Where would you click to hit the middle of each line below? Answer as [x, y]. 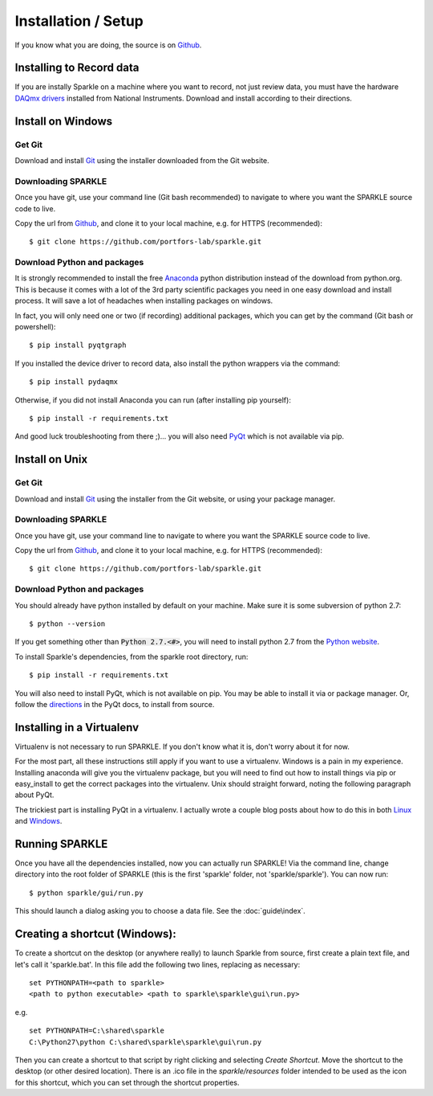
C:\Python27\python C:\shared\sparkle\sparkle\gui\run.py [146, 1042]
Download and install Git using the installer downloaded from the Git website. [142, 160]
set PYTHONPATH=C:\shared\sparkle [97, 1031]
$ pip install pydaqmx [74, 382]
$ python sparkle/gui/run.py [86, 893]
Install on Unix [51, 459]
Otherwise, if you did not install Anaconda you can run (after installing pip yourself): [153, 400]
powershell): [35, 327]
